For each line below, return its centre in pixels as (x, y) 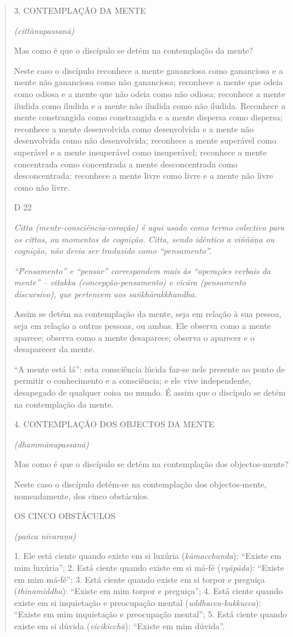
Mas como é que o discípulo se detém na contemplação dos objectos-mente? (151, 464)
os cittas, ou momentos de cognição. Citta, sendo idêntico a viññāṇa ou (144, 239)
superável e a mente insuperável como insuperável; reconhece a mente (140, 152)
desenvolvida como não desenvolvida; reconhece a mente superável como (145, 140)
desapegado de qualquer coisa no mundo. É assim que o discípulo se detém (150, 392)
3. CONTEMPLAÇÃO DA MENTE (80, 10)
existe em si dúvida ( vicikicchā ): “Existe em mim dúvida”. (119, 625)
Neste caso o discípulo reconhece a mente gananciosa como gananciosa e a (149, 70)
